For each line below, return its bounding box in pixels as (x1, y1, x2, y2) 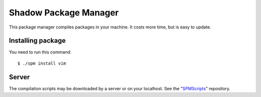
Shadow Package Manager (9, 7, 119, 18)
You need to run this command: (9, 49, 72, 55)
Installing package (9, 37, 66, 45)
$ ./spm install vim (17, 60, 66, 66)
